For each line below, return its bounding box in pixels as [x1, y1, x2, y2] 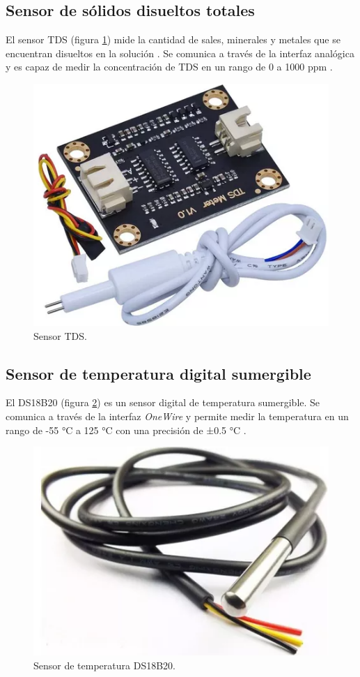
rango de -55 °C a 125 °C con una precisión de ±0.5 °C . [6, 422, 246, 437]
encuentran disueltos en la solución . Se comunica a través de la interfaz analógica [6, 45, 354, 60]
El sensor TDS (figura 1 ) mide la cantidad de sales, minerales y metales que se [6, 32, 341, 47]
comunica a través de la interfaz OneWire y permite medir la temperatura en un [6, 409, 349, 424]
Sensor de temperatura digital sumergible [6, 362, 311, 384]
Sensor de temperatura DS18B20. [33, 657, 175, 672]
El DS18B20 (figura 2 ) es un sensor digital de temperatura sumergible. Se [6, 395, 320, 410]
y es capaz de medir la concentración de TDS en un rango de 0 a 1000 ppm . [6, 59, 333, 74]
